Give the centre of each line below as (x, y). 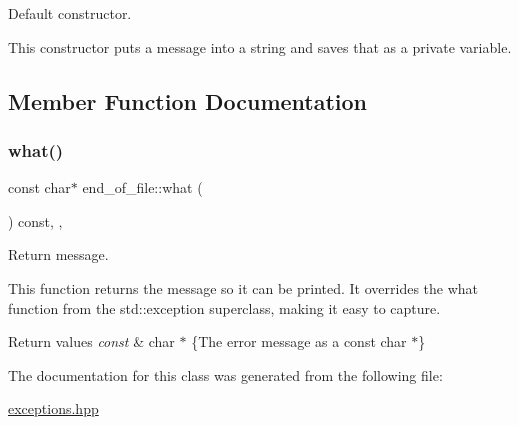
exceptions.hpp (53, 408)
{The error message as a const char (299, 341)
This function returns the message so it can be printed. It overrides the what (243, 287)
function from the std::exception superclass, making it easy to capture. (224, 307)
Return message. (58, 254)
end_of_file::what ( (142, 187)
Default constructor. (70, 13)
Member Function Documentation (188, 100)
